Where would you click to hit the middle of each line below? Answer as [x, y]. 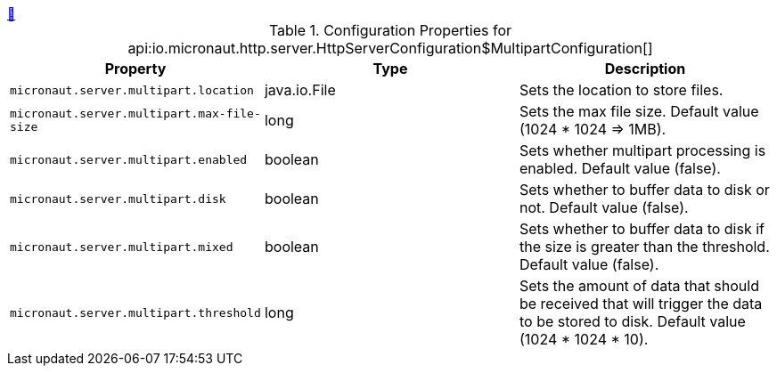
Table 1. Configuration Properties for [390, 30]
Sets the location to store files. [621, 90]
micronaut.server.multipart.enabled [129, 159]
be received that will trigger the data [641, 304]
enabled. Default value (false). [620, 168]
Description [645, 69]
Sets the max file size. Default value [639, 111]
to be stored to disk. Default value [632, 321]
